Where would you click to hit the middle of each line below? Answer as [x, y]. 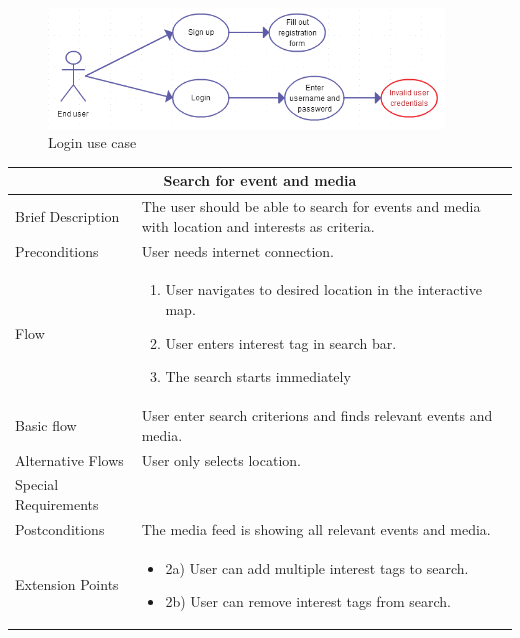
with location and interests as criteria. [258, 225]
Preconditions [57, 250]
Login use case [92, 142]
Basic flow [46, 424]
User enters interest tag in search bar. [281, 342]
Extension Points [67, 584]
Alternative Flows [69, 459]
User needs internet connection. [237, 250]
